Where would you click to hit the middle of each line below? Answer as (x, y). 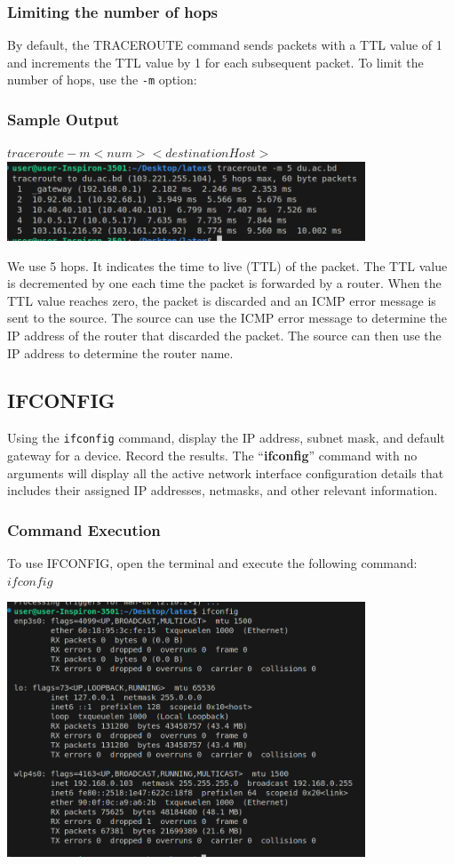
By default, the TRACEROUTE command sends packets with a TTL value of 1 (225, 45)
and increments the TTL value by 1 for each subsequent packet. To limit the (215, 62)
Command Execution (84, 529)
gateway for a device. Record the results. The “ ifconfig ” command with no (212, 455)
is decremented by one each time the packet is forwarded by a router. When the (224, 283)
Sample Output (63, 119)
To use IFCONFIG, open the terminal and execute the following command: (212, 562)
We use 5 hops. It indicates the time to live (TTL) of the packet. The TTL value (227, 265)
